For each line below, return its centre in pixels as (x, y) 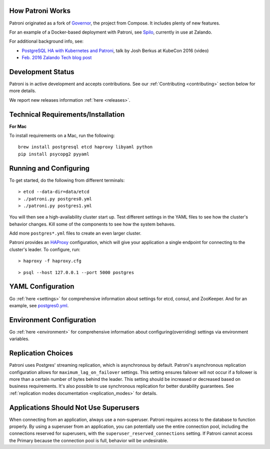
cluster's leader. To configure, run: (45, 249)
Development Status (42, 72)
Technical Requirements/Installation (67, 115)
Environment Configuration (52, 320)
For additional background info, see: (46, 41)
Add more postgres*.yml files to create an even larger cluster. (75, 234)
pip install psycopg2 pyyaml (54, 154)
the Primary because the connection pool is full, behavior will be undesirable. (89, 440)
